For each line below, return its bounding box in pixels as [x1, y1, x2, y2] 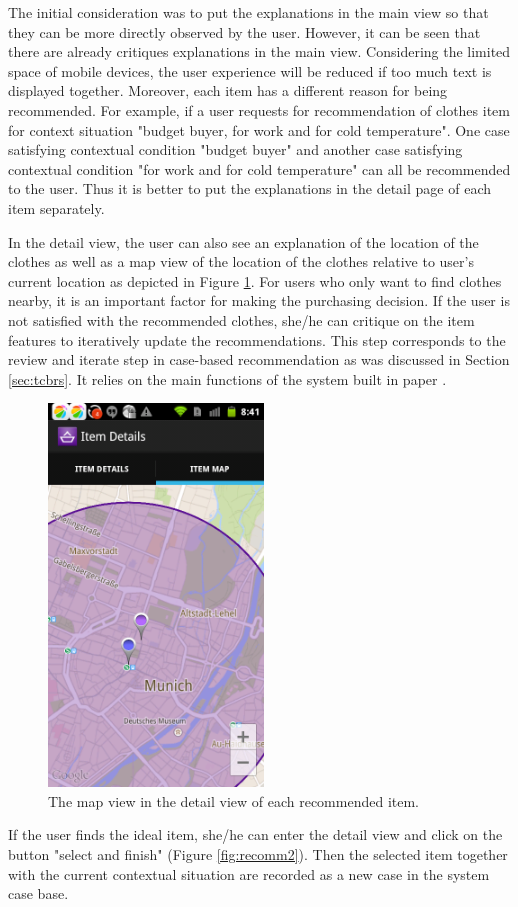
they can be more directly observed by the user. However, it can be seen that [8, 21, 481, 42]
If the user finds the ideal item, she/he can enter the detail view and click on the [8, 824, 503, 845]
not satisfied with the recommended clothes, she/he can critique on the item [8, 309, 475, 330]
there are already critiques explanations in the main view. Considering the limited [8, 41, 511, 62]
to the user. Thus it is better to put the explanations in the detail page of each [8, 178, 491, 199]
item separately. [8, 197, 105, 218]
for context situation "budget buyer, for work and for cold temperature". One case [8, 119, 510, 140]
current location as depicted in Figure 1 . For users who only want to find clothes [8, 270, 502, 291]
